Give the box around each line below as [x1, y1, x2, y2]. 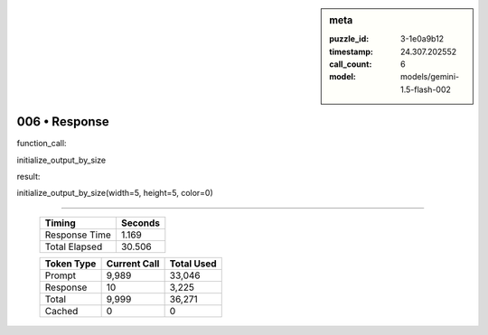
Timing [44, 217, 76, 229]
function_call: [16, 138, 67, 149]
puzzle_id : [329, 33, 370, 44]
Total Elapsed [44, 240, 103, 253]
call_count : [329, 59, 372, 70]
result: [16, 172, 41, 182]
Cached [44, 304, 79, 317]
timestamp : [329, 46, 374, 57]
